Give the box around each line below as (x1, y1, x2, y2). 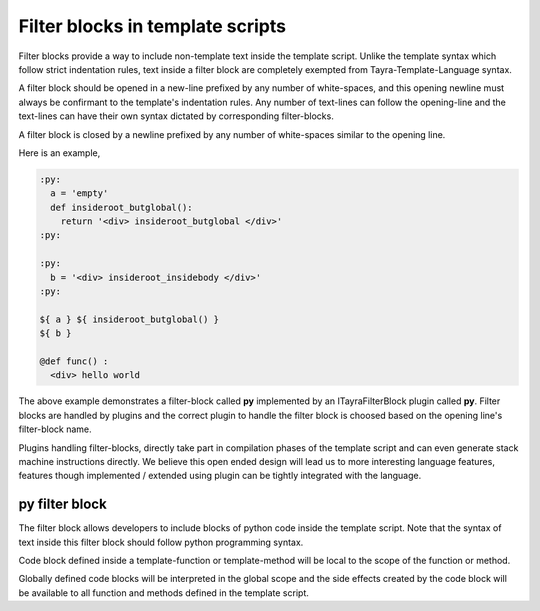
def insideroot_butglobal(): (50, 201, 194, 213)
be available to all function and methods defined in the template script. (18, 586, 309, 599)
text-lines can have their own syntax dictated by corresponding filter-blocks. (18, 110, 334, 122)
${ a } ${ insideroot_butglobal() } (39, 313, 220, 325)
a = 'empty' (50, 188, 109, 199)
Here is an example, (18, 146, 101, 159)
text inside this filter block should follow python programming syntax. (18, 536, 304, 548)
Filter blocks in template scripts (18, 15, 287, 37)
